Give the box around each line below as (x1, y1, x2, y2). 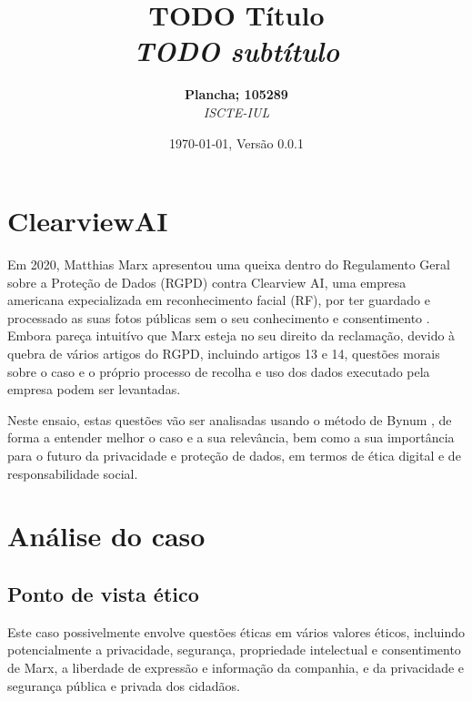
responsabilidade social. (7, 463, 138, 483)
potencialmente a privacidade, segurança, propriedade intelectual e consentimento (7, 640, 461, 659)
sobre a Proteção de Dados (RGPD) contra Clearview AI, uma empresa (7, 272, 407, 291)
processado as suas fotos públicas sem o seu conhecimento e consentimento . (7, 308, 430, 327)
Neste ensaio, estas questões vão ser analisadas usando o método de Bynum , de (7, 410, 452, 429)
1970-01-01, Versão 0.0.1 (169, 133, 304, 152)
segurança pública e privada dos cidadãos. (7, 676, 240, 695)
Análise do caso (7, 517, 206, 554)
